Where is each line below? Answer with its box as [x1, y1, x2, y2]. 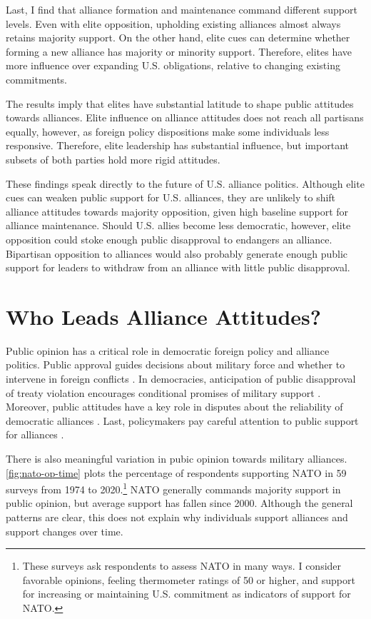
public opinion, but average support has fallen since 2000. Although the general [6, 495, 353, 510]
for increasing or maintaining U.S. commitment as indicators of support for [22, 586, 351, 601]
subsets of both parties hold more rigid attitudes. [6, 151, 220, 166]
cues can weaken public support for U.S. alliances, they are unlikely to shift [6, 190, 336, 205]
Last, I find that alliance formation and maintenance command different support [6, 2, 357, 16]
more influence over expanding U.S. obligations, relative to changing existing [6, 58, 340, 73]
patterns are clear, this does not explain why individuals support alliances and [6, 510, 348, 524]
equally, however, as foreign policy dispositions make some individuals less [6, 124, 330, 139]
